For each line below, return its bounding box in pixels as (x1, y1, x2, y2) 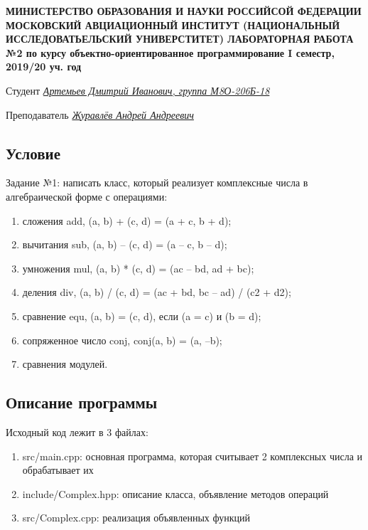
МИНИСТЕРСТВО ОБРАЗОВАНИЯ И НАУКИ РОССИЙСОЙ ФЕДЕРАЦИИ (6, 4, 362, 18)
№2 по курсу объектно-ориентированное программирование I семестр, (6, 45, 335, 60)
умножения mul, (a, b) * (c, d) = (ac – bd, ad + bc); (22, 260, 254, 275)
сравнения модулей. (22, 356, 108, 371)
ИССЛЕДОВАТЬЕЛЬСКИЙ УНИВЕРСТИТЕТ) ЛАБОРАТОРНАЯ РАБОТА (6, 31, 354, 46)
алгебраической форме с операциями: (6, 189, 168, 203)
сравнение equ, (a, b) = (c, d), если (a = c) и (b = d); (22, 308, 261, 323)
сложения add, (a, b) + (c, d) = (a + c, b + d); (22, 213, 232, 228)
